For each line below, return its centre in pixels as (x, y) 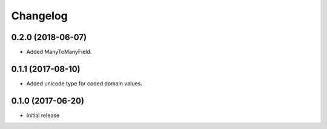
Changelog (39, 16)
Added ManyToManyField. (59, 52)
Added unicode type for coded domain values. (84, 83)
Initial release (43, 115)
